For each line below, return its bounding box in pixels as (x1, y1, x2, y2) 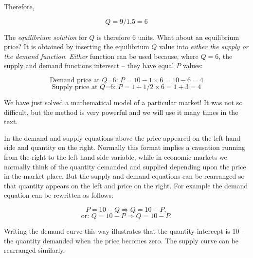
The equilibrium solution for (4, 32, 87, 42)
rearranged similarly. (4, 245, 65, 255)
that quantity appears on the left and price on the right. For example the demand (4, 180, 248, 190)
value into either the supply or (159, 41, 249, 52)
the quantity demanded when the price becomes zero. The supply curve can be (4, 235, 239, 245)
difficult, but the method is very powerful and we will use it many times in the (4, 107, 238, 117)
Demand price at (50, 76, 100, 84)
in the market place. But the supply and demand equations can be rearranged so (4, 171, 245, 181)
